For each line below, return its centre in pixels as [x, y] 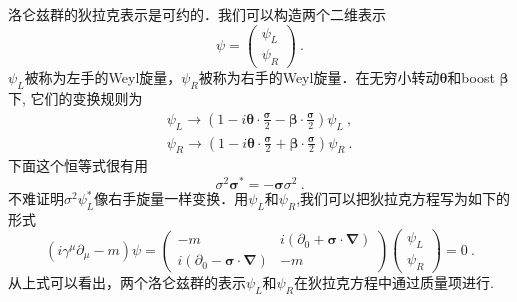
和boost [471, 77]
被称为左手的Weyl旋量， [103, 77]
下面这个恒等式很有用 [78, 165]
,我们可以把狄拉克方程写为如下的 [403, 198]
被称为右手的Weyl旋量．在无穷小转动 [319, 77]
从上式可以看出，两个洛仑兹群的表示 [127, 282]
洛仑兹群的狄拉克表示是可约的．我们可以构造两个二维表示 [197, 14]
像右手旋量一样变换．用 [171, 198]
